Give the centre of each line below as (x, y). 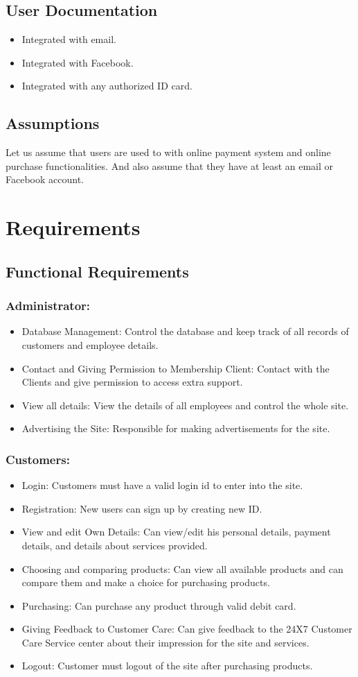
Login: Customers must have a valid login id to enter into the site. (162, 485)
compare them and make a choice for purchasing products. (146, 582)
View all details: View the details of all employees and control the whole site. (185, 405)
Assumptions (53, 123)
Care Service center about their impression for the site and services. (165, 642)
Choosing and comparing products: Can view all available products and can (182, 568)
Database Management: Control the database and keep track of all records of (185, 331)
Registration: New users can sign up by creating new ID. (142, 508)
